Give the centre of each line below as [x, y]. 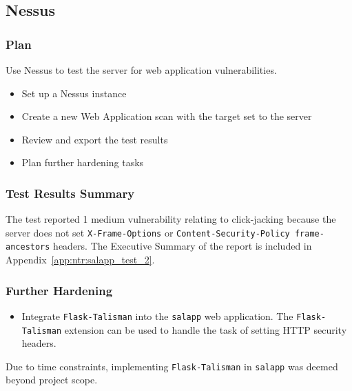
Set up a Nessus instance [74, 93]
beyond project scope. [52, 380]
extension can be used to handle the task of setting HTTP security [206, 329]
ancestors [28, 247]
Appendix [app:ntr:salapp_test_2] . [80, 260]
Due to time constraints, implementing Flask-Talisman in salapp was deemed [172, 366]
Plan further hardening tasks [83, 162]
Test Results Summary [70, 193]
